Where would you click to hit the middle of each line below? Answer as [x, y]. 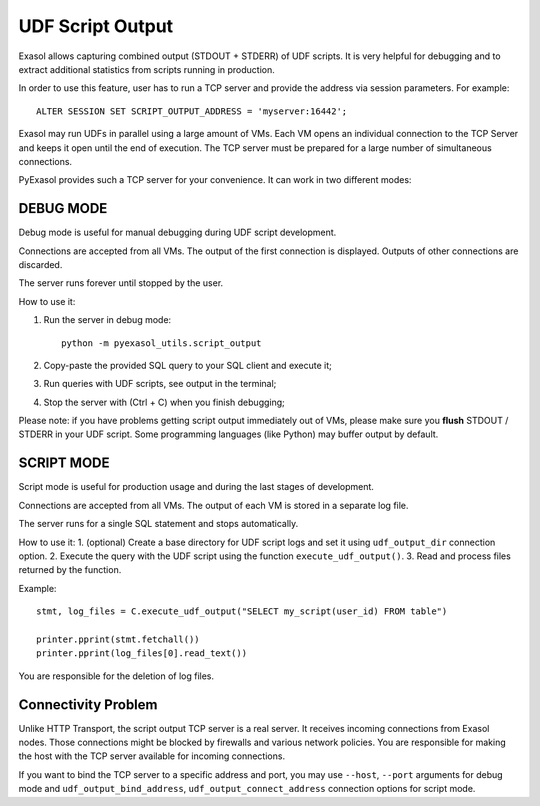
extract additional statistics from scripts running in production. [146, 69]
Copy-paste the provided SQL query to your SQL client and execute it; [187, 365]
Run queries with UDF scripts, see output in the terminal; [160, 384]
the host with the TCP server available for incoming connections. [151, 756]
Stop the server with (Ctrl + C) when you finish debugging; [164, 402]
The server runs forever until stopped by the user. [121, 283]
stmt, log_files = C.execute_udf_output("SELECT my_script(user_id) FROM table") [242, 611]
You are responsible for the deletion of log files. [116, 676]
